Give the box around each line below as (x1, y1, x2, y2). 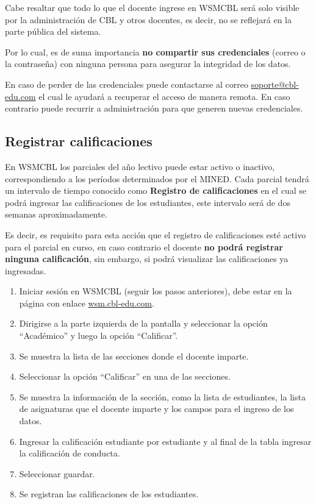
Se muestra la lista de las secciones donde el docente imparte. (19, 349, 249, 362)
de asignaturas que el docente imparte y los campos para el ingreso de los (19, 402, 294, 415)
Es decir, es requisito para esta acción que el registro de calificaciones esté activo (5, 228, 306, 241)
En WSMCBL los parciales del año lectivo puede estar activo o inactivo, (5, 160, 275, 172)
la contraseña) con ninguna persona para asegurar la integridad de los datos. (5, 57, 291, 70)
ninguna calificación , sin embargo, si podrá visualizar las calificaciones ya (5, 252, 289, 265)
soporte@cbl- (251, 77, 299, 90)
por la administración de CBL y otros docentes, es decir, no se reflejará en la (5, 13, 292, 26)
